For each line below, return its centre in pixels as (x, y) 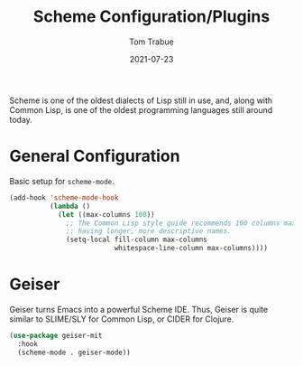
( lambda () (70, 206)
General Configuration (95, 156)
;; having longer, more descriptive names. (149, 231)
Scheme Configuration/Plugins (151, 17)
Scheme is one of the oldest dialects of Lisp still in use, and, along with (141, 100)
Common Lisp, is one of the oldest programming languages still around (141, 109)
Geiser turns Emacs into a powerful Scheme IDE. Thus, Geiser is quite (139, 309)
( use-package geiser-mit (56, 335)
